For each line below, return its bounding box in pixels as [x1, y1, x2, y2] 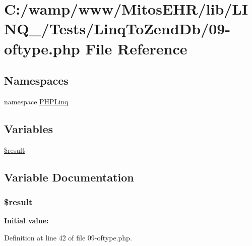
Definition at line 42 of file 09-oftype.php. [4, 232, 132, 242]
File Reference [85, 38, 187, 58]
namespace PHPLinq [4, 96, 69, 106]
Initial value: [4, 215, 49, 226]
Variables [4, 120, 53, 136]
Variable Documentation [4, 169, 134, 184]
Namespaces [4, 73, 69, 88]
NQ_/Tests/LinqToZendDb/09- [4, 18, 231, 39]
